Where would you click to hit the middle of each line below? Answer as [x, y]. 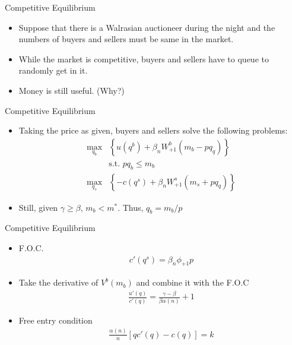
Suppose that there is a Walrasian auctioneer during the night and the [147, 27]
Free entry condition [55, 320]
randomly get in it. [53, 70]
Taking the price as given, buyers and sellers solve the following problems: [153, 130]
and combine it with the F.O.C [193, 282]
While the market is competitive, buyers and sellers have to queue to [144, 58]
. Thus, [131, 207]
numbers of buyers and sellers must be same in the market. [126, 39]
